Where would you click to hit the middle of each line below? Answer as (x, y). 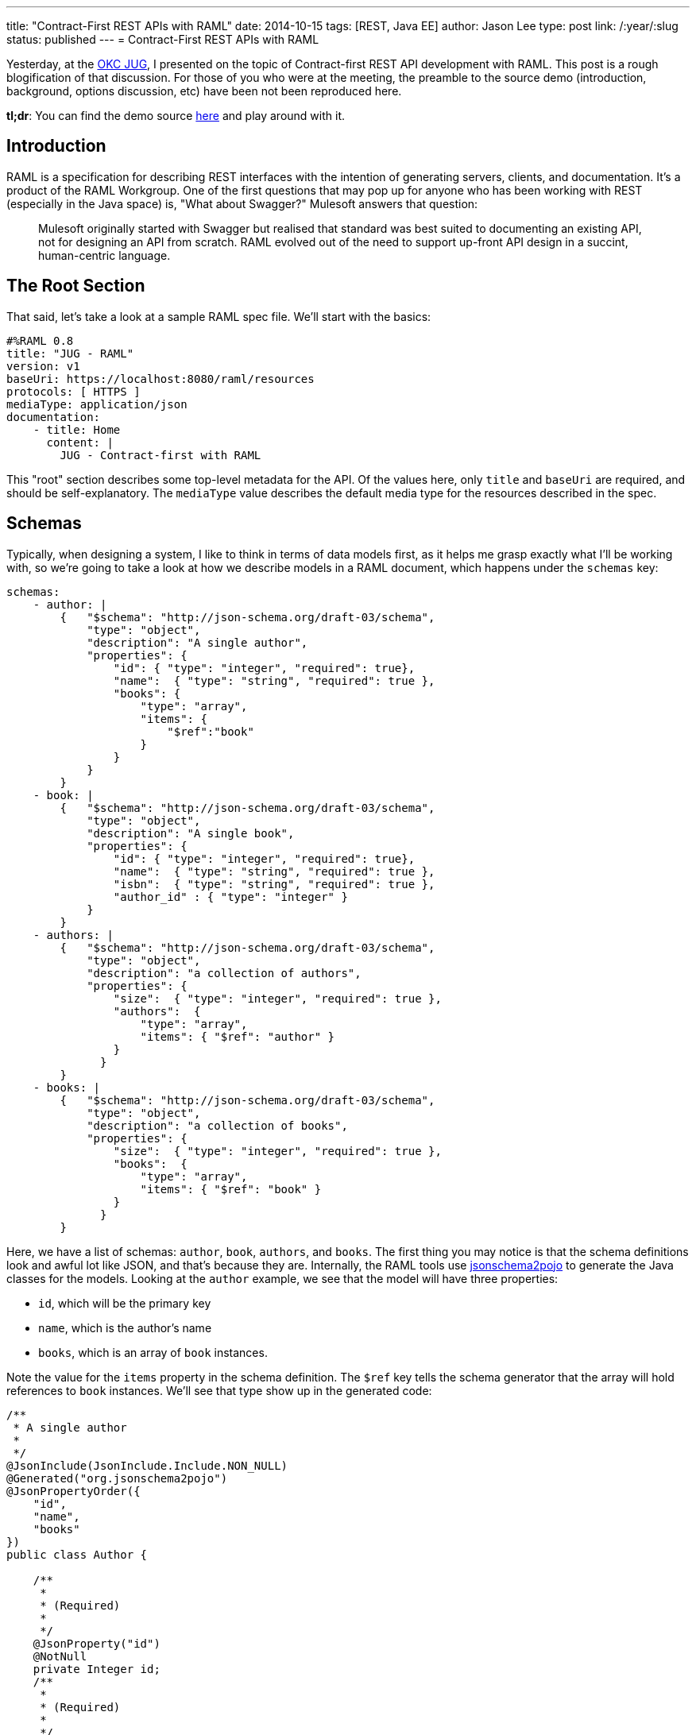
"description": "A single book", (191, 833)
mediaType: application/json (97, 404)
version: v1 (43, 366)
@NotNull (60, 1656)
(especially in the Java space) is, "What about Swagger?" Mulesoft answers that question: (242, 203)
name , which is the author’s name (125, 1327)
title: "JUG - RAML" (70, 353)
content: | (80, 442)
